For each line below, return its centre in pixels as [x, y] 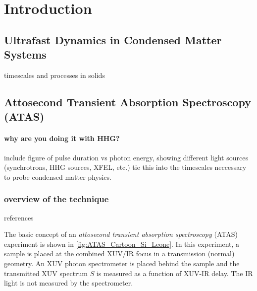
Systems [25, 54]
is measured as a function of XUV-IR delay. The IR [175, 273]
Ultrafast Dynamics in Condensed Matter [113, 39]
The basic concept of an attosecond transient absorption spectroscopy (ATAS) [121, 234]
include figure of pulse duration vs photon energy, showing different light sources [126, 157]
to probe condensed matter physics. [58, 177]
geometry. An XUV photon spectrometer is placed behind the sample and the [122, 263]
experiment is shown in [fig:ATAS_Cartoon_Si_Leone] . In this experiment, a [122, 244]
